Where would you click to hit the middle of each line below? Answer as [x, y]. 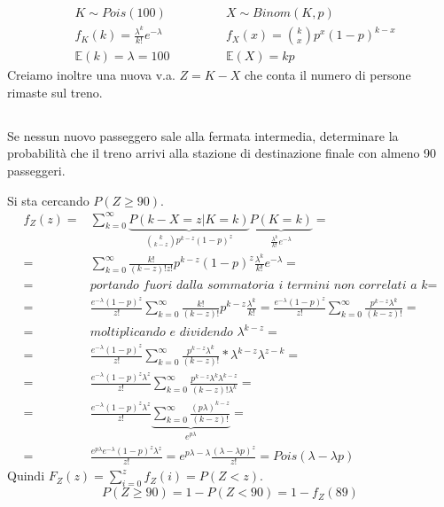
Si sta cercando [48, 200]
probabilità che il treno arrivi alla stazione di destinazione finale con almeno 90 [222, 153]
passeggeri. [36, 170]
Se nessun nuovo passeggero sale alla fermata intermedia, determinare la [203, 135]
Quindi [26, 476]
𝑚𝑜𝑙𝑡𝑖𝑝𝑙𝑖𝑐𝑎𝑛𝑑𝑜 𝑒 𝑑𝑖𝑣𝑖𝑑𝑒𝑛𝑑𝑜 [161, 333]
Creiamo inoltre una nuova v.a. [91, 75]
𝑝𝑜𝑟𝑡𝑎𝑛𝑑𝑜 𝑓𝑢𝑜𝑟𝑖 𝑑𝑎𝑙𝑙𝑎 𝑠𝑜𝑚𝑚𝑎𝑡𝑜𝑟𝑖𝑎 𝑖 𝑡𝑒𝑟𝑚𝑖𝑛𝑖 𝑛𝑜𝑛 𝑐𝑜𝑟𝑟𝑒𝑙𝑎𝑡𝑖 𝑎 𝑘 [259, 285]
